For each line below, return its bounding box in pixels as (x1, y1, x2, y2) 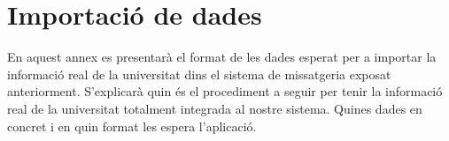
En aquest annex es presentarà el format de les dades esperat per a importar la (7, 48, 437, 66)
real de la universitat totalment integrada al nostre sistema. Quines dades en (7, 99, 422, 117)
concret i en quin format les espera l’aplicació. (7, 116, 257, 135)
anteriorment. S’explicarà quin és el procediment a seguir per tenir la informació (7, 82, 443, 100)
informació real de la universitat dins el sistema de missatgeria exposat (7, 64, 391, 83)
